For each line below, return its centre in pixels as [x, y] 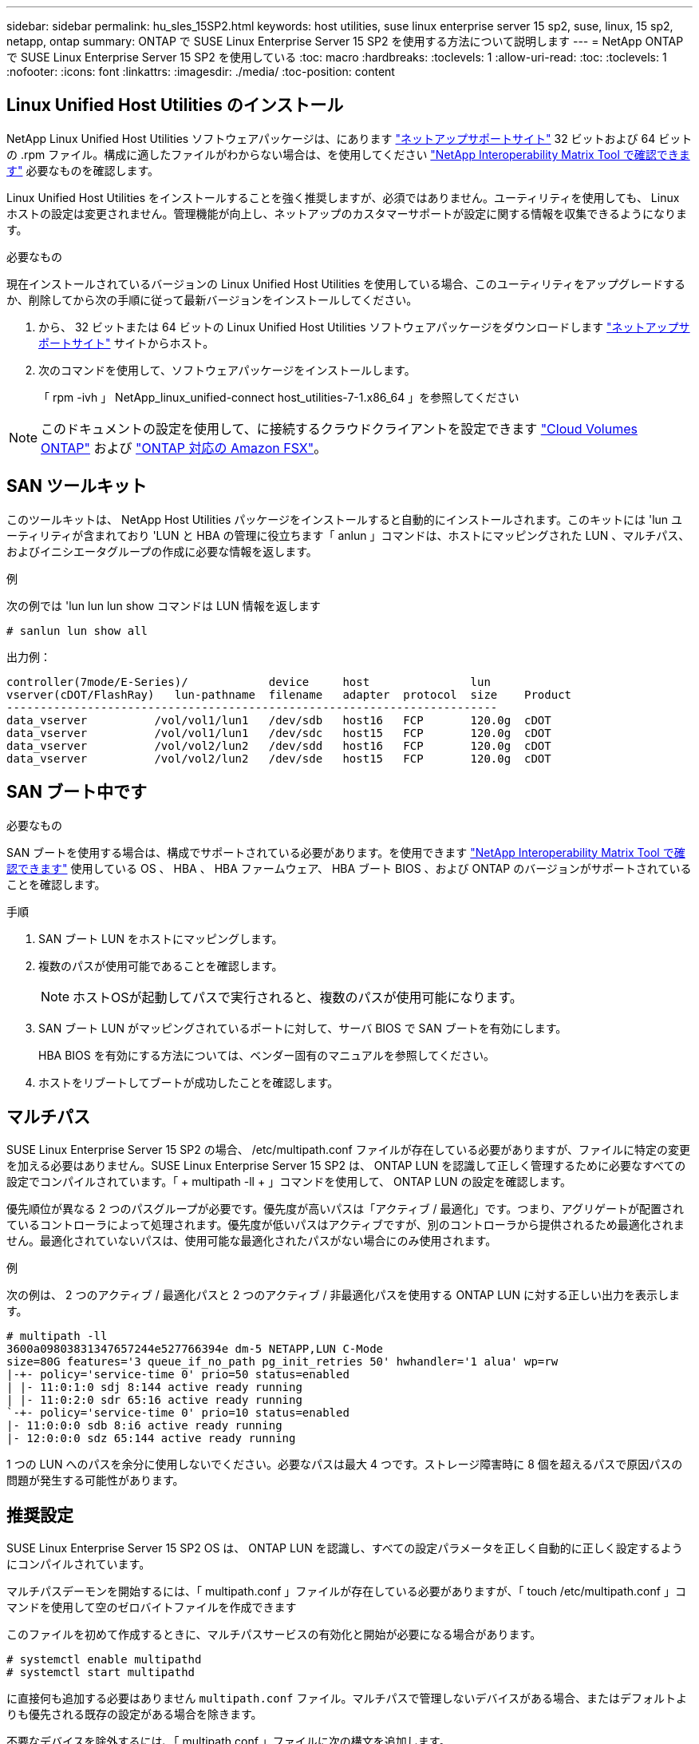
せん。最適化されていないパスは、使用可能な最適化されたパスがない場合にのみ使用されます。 [252, 1241]
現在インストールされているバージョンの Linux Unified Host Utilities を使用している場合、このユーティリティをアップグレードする [346, 283]
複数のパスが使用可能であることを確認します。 [161, 965]
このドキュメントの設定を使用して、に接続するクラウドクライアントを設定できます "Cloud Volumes [339, 428]
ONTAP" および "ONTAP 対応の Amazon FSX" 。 [184, 448]
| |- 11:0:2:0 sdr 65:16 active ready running [154, 1400]
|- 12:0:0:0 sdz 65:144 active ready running [151, 1439]
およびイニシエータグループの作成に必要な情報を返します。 [162, 551]
